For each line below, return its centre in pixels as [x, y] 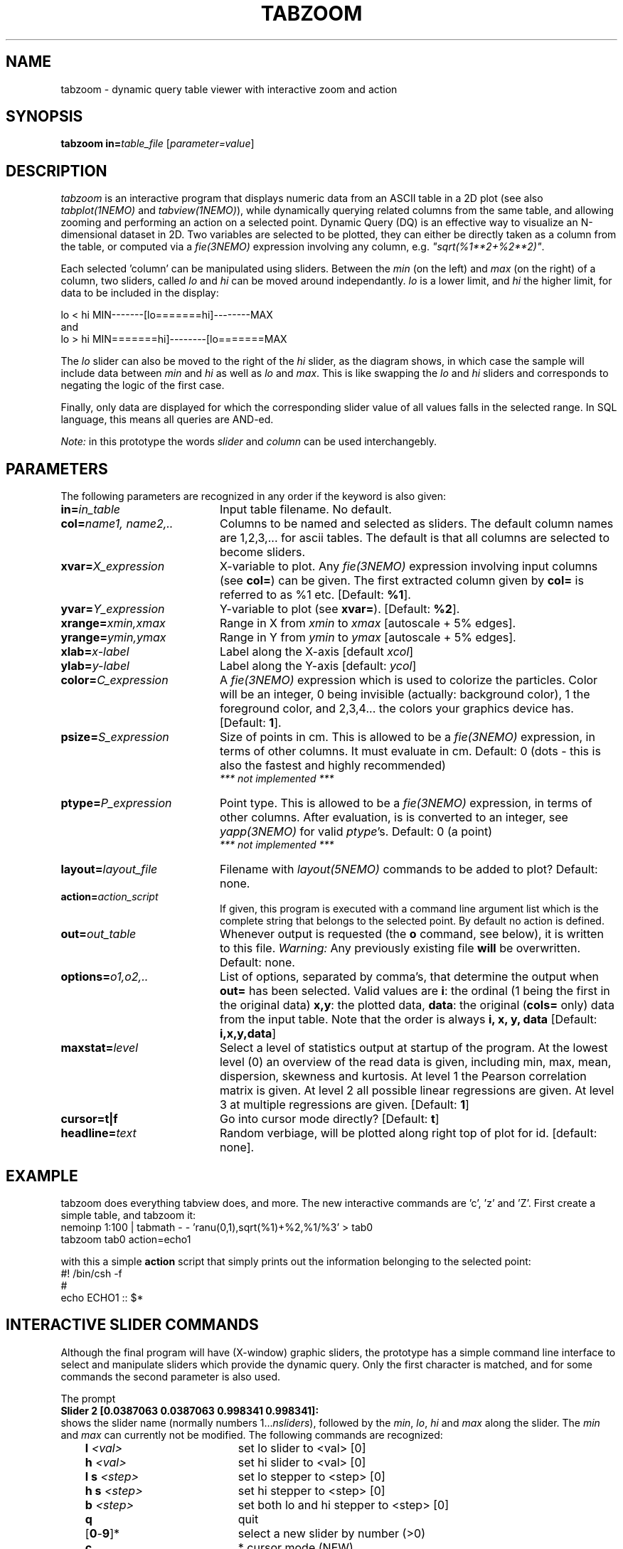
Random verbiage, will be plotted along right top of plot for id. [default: [408, 1133]
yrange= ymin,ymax [113, 638]
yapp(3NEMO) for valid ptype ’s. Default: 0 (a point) [356, 832]
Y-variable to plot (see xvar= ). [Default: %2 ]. [340, 609]
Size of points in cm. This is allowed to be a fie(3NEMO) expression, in [407, 737]
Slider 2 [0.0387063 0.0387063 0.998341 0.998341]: [190, 1410]
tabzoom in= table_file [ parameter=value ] [158, 144]
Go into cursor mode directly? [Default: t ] [329, 1119]
